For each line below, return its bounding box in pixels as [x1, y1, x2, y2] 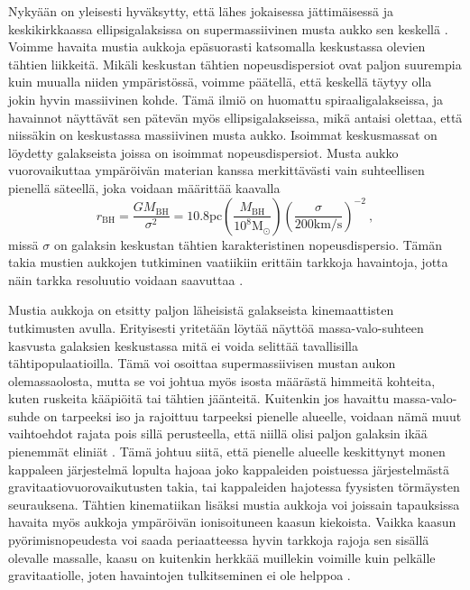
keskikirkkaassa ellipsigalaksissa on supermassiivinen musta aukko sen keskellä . [8, 19, 448, 38]
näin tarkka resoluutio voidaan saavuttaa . [8, 270, 244, 289]
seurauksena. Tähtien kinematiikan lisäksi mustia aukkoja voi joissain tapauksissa [8, 494, 460, 513]
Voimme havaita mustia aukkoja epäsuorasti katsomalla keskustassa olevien [8, 37, 426, 56]
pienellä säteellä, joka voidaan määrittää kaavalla [8, 178, 281, 197]
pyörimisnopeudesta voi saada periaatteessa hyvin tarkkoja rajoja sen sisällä [8, 530, 429, 549]
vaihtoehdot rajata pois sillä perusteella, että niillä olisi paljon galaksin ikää [8, 424, 428, 443]
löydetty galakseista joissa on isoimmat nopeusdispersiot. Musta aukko [8, 143, 399, 161]
